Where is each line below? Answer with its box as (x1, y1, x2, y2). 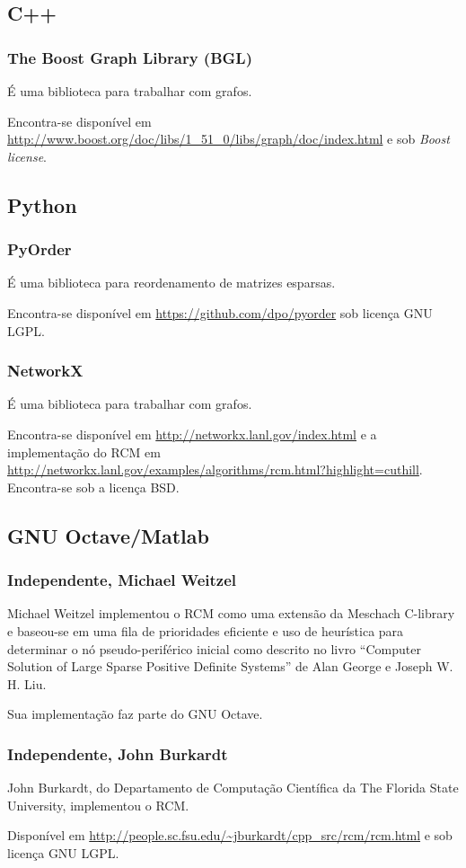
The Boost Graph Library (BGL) (7, 46, 252, 68)
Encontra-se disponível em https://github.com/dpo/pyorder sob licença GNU (7, 303, 433, 322)
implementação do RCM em (7, 442, 161, 461)
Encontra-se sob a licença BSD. (7, 477, 180, 496)
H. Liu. (7, 674, 47, 693)
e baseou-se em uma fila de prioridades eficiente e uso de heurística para (7, 621, 404, 640)
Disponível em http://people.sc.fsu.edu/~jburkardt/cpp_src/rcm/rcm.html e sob (7, 826, 453, 845)
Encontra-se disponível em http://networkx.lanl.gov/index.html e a (7, 424, 377, 443)
